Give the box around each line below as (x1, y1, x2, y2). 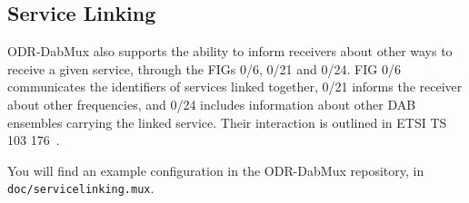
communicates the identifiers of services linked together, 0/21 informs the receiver (7, 77, 463, 96)
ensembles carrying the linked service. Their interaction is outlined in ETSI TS (7, 112, 447, 131)
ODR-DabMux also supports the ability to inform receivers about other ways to (7, 42, 453, 61)
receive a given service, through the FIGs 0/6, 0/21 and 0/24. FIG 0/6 (7, 59, 401, 78)
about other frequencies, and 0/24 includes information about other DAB (7, 94, 416, 113)
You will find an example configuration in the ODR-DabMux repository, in (7, 160, 424, 179)
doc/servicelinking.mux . (7, 179, 155, 198)
